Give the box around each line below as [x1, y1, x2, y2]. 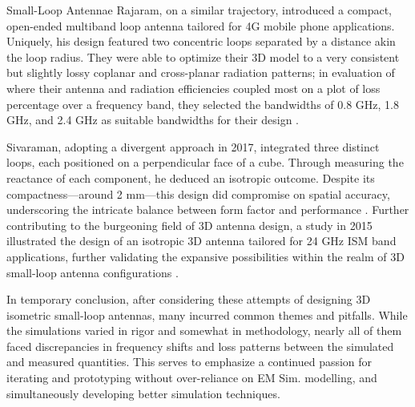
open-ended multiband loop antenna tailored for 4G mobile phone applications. [6, 17, 395, 34]
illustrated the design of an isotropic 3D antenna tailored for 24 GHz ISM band [6, 232, 397, 249]
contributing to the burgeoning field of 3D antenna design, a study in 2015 [6, 216, 373, 233]
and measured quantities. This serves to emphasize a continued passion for [6, 353, 373, 370]
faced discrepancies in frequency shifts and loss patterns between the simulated [6, 337, 394, 354]
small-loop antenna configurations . [6, 264, 179, 280]
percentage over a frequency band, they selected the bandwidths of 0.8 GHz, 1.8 [6, 95, 399, 112]
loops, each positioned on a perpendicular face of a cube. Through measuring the [6, 154, 404, 171]
